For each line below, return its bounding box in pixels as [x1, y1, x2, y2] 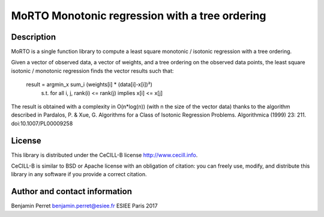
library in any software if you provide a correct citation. [11, 171, 147, 178]
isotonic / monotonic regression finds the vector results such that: [11, 67, 174, 75]
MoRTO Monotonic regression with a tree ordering [11, 9, 266, 22]
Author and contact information [11, 186, 132, 197]
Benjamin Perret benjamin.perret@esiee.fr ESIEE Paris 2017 [11, 202, 158, 210]
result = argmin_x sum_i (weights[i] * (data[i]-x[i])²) [26, 81, 152, 88]
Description [11, 32, 56, 42]
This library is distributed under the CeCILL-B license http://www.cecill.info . [11, 151, 198, 159]
